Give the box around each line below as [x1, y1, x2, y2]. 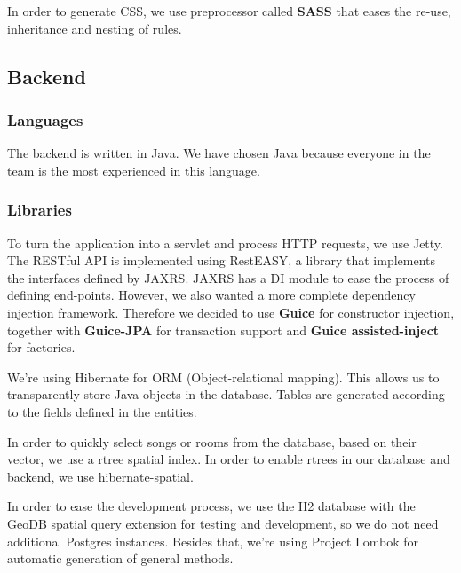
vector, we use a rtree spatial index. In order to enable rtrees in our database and [7, 450, 450, 468]
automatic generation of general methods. [7, 549, 234, 568]
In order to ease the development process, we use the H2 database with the [7, 497, 416, 515]
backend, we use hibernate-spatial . [7, 467, 194, 485]
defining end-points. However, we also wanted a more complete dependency [7, 286, 416, 304]
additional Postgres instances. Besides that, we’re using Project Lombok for [7, 531, 419, 550]
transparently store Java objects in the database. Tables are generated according [7, 385, 445, 404]
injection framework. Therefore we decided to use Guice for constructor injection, [7, 302, 455, 321]
